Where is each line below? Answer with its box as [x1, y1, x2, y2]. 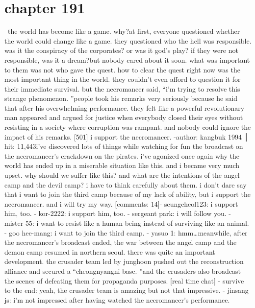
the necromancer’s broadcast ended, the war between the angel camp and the [4, 237, 237, 247]
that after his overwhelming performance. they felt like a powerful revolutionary [4, 102, 245, 113]
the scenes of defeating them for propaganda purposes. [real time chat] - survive [4, 275, 244, 285]
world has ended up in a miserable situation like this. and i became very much [4, 160, 240, 170]
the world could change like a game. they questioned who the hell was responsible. [4, 35, 252, 46]
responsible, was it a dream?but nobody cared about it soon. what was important [4, 54, 250, 65]
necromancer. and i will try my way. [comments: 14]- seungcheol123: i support [4, 198, 238, 209]
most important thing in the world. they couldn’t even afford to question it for [4, 74, 241, 84]
